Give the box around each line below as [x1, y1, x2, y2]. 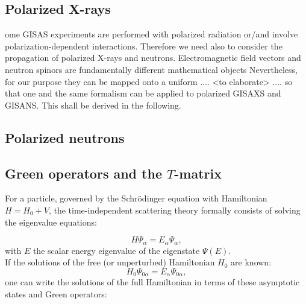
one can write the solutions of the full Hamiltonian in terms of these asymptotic [5, 276, 300, 288]
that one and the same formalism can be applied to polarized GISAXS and [5, 87, 281, 100]
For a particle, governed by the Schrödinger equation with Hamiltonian [5, 192, 267, 204]
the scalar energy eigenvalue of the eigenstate [33, 244, 200, 256]
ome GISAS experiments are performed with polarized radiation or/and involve [5, 28, 298, 40]
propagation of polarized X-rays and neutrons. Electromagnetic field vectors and [5, 51, 301, 64]
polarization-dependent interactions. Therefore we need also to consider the [5, 39, 283, 52]
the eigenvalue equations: [5, 215, 97, 228]
